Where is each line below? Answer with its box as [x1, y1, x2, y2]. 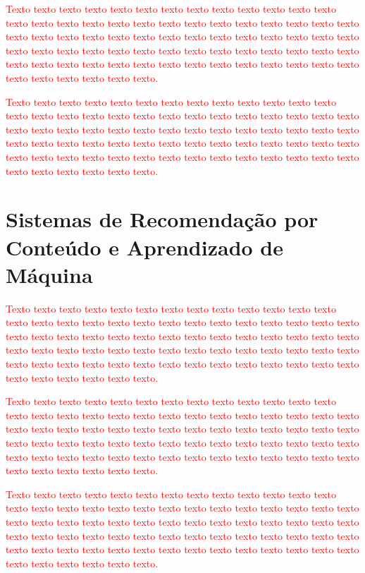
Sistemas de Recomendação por [6, 205, 318, 234]
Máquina [6, 260, 93, 289]
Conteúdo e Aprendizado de [6, 232, 284, 261]
